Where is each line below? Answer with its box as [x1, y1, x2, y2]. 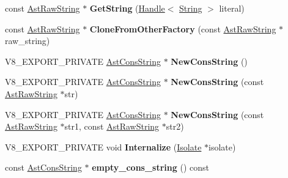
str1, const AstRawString [64, 120, 160, 133]
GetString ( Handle [89, 2, 165, 14]
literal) [219, 2, 245, 14]
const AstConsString [5, 161, 82, 174]
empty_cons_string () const [92, 161, 210, 174]
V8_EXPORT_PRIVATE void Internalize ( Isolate [5, 140, 202, 153]
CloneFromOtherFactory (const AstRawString [89, 22, 276, 35]
